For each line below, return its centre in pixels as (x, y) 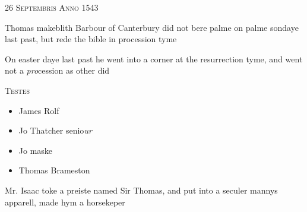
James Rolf (39, 110)
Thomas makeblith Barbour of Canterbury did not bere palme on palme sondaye (152, 27)
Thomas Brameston (54, 170)
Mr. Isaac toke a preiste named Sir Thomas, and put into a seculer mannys (141, 190)
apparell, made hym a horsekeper (65, 202)
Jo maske (36, 150)
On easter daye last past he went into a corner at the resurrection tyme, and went (154, 58)
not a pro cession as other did (57, 70)
